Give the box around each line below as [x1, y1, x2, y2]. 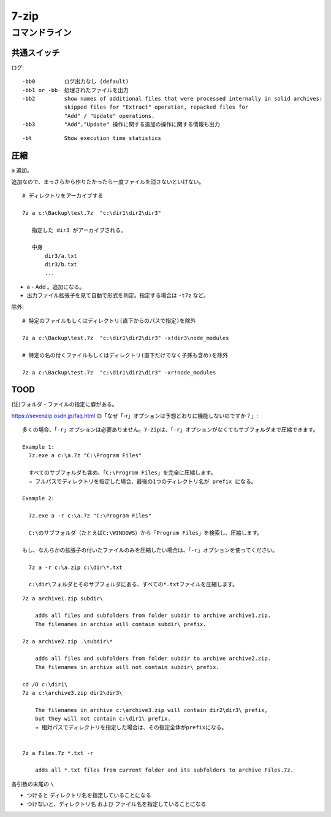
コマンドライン [11, 27, 72, 38]
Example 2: [22, 495, 55, 502]
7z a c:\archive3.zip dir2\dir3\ [22, 689, 123, 696]
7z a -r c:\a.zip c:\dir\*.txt [28, 563, 123, 571]
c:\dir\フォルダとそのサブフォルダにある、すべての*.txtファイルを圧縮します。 [28, 581, 238, 588]
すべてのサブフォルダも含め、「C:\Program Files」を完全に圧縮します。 [28, 470, 216, 476]
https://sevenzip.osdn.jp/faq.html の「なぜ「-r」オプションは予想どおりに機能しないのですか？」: [11, 412, 259, 419]
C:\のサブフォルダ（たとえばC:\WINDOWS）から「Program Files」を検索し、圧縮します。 [28, 529, 263, 536]
